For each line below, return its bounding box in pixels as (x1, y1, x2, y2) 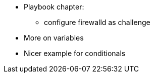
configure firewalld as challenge (44, 18, 150, 26)
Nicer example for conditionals (24, 49, 126, 57)
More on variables (24, 33, 84, 42)
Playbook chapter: (24, 2, 84, 11)
